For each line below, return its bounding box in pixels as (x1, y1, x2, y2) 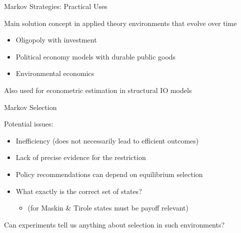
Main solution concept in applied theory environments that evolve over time (4, 17, 237, 28)
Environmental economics (15, 68, 94, 78)
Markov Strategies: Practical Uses (4, 1, 107, 11)
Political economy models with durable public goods (15, 51, 176, 61)
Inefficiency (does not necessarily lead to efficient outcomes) (15, 135, 199, 145)
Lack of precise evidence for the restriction (15, 152, 146, 162)
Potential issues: (4, 118, 53, 129)
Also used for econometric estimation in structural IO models (4, 84, 192, 95)
